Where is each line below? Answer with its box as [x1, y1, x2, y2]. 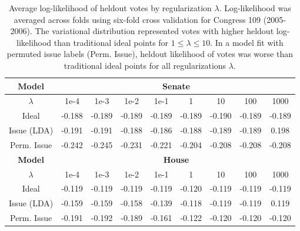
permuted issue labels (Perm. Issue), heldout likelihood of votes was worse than [6, 48, 293, 60]
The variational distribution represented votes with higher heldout [35, 25, 274, 37]
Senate [162, 79, 190, 92]
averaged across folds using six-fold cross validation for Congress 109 [14, 13, 261, 25]
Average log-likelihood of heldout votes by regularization [9, 2, 212, 14]
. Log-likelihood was [219, 2, 291, 14]
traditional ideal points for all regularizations [64, 59, 226, 71]
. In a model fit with [210, 36, 284, 48]
